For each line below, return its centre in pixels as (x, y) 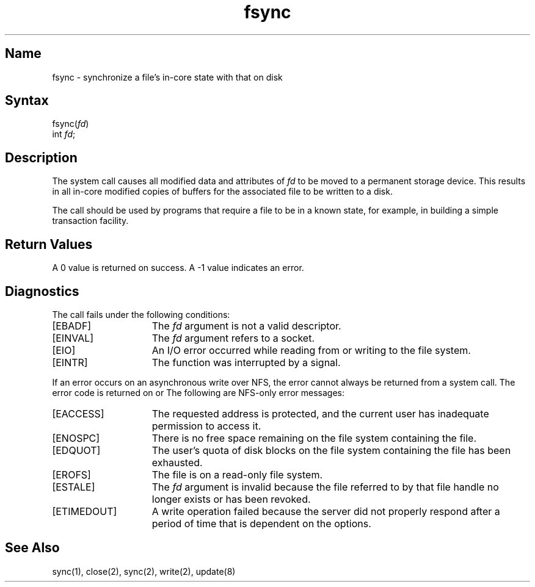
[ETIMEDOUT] (85, 511)
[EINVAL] (73, 338)
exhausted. (177, 462)
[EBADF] (72, 326)
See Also (32, 548)
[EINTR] (70, 362)
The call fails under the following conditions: (141, 314)
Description (41, 157)
